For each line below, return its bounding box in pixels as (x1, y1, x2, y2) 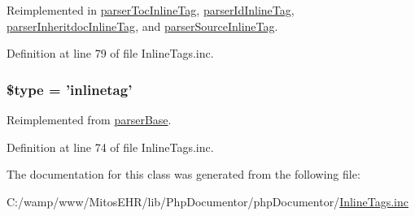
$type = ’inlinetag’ (7, 79, 133, 99)
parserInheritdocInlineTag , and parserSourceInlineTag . (7, 17, 278, 34)
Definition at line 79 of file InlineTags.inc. (7, 45, 214, 62)
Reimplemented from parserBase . (7, 111, 172, 127)
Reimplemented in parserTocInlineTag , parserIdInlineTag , (7, 2, 295, 18)
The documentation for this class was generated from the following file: (7, 166, 360, 183)
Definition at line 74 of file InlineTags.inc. (7, 138, 214, 155)
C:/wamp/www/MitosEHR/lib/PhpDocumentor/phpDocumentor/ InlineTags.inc (7, 192, 408, 210)
